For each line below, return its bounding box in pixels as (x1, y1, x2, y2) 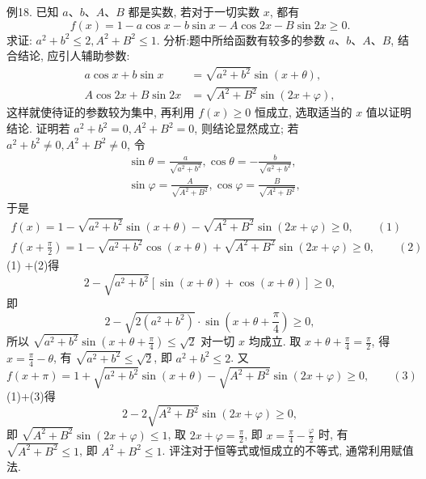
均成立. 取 (248, 333, 302, 350)
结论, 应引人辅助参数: (17, 47, 130, 64)
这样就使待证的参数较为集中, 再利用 (6, 104, 195, 121)
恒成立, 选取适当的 (254, 104, 352, 121)
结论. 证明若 (6, 120, 70, 136)
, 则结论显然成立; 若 (194, 120, 299, 136)
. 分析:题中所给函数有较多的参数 (156, 31, 326, 48)
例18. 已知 (6, 3, 59, 19)
